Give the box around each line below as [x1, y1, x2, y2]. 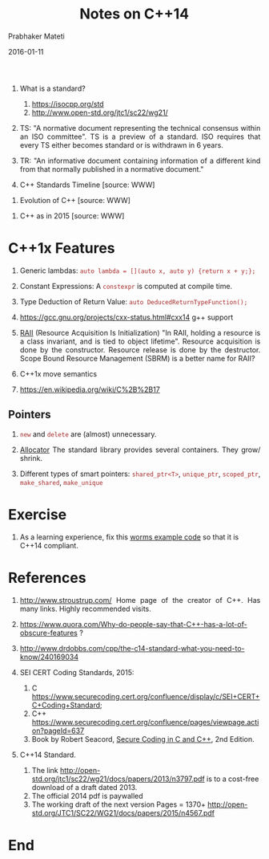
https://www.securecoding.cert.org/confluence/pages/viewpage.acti [31, 717, 259, 727]
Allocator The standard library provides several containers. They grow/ [19, 445, 261, 454]
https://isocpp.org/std [31, 99, 104, 108]
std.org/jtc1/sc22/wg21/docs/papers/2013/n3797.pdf [31, 774, 205, 784]
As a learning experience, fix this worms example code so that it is [19, 531, 239, 542]
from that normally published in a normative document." [19, 164, 204, 173]
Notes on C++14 [79, 5, 190, 23]
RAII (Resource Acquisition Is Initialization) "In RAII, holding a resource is [19, 328, 261, 337]
